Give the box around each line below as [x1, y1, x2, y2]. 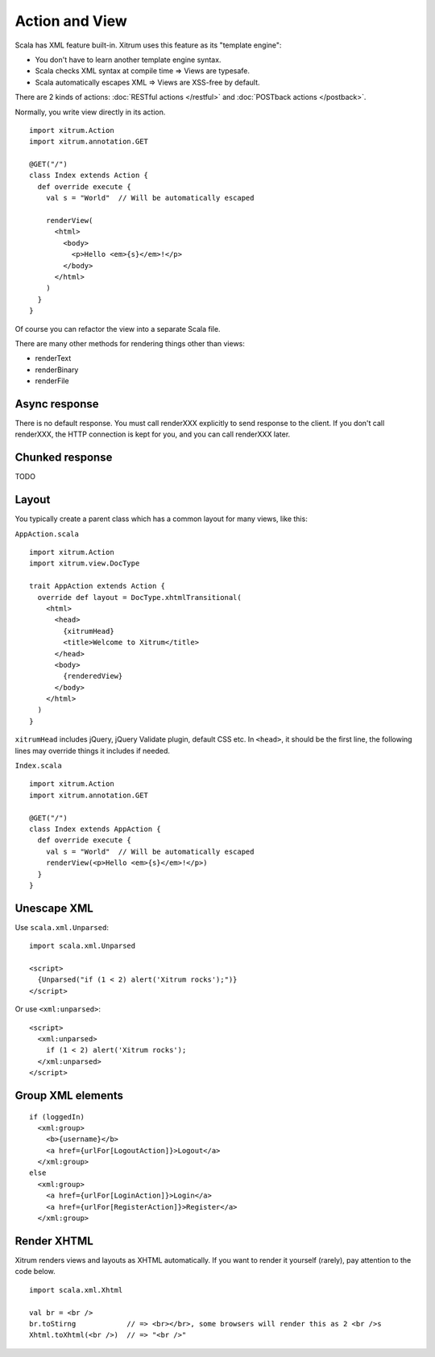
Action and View [14, 12, 128, 30]
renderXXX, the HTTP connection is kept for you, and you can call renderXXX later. [14, 429, 291, 439]
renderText [35, 354, 72, 363]
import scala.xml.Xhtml [29, 1285, 123, 1294]
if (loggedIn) [29, 1112, 85, 1121]
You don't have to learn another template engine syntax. [35, 55, 222, 64]
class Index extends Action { [29, 171, 149, 180]
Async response [14, 397, 100, 411]
